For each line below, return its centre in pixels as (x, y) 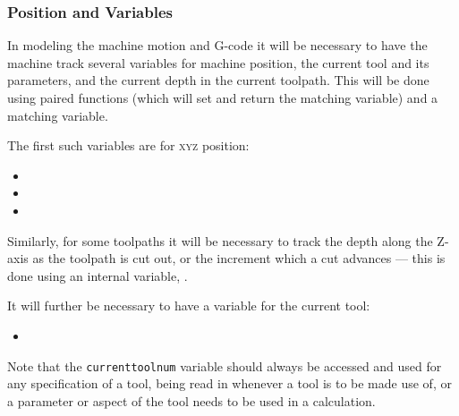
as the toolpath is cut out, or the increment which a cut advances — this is (239, 258)
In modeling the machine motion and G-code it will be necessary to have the (217, 45)
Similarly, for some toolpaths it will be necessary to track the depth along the (220, 240)
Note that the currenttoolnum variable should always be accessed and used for (225, 365)
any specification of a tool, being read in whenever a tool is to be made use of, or (229, 383)
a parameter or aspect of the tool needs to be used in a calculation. (191, 400)
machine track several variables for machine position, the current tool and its (218, 62)
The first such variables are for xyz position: (128, 145)
